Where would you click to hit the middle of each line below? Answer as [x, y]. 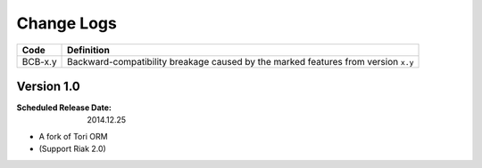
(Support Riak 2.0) [72, 149]
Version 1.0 [48, 86]
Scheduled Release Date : [64, 108]
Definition [89, 50]
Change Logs [67, 23]
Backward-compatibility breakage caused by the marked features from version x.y [241, 61]
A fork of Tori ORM [73, 136]
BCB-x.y [39, 61]
